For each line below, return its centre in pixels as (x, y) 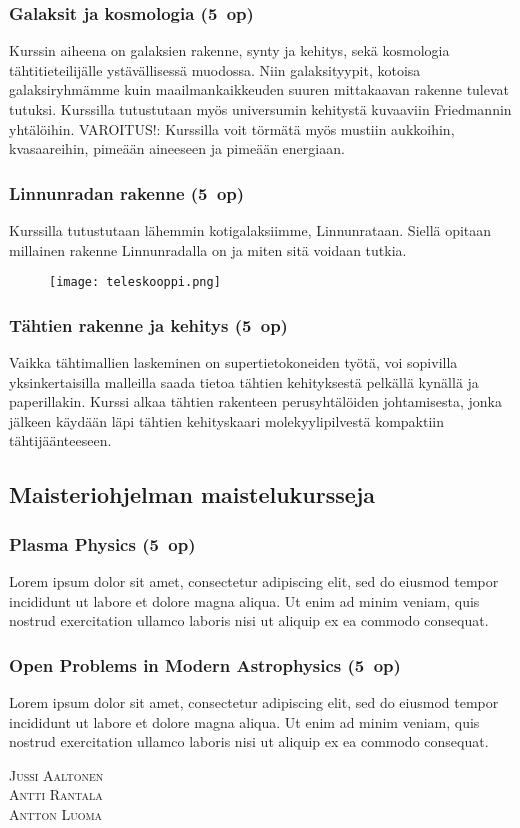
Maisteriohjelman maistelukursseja (192, 494)
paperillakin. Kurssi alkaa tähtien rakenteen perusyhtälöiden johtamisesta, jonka (255, 401)
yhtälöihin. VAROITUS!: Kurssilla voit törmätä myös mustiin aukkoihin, (232, 128)
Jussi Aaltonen (56, 774)
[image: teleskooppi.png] (135, 282)
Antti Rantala (56, 794)
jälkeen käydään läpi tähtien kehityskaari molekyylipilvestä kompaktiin (227, 420)
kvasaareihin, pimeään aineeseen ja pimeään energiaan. (177, 148)
